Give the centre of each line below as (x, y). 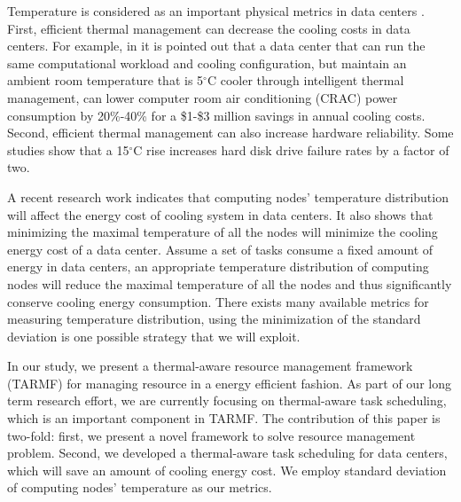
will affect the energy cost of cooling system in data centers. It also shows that (220, 214)
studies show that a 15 (68, 149)
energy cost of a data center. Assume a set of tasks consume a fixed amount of (220, 249)
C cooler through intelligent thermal (305, 80)
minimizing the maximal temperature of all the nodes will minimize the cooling (223, 232)
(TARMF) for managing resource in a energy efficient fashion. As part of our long (229, 383)
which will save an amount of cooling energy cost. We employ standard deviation (227, 470)
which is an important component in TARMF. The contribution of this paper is (224, 418)
